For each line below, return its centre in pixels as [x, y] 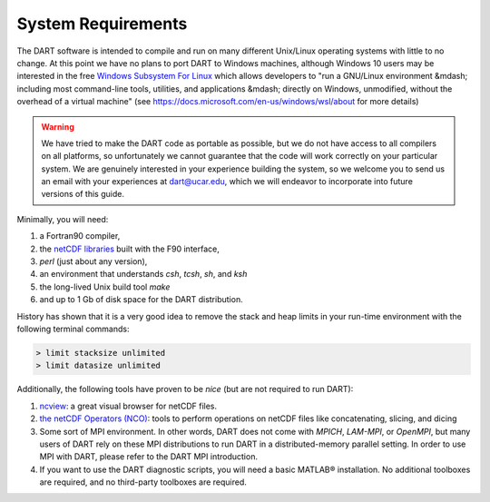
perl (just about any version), [93, 261]
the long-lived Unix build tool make [105, 287]
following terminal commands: [73, 329]
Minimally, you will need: [63, 219]
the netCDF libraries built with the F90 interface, [129, 249]
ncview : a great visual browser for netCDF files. [128, 406]
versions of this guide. [83, 194]
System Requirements [102, 24]
